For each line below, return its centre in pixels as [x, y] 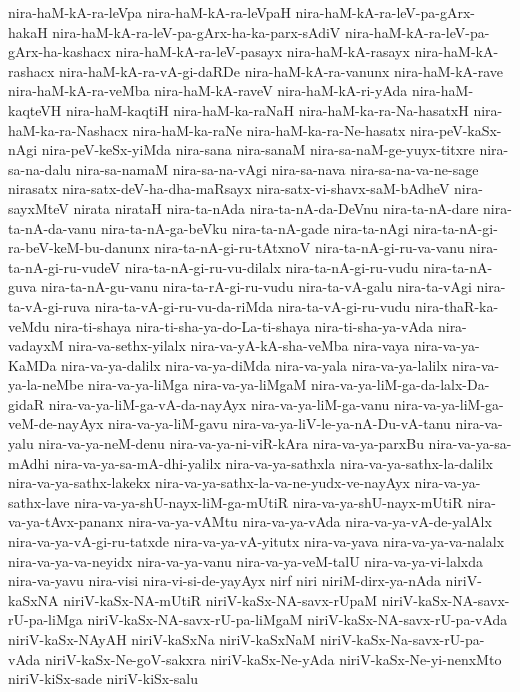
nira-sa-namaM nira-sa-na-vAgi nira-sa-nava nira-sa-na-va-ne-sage [277, 168]
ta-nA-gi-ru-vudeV [64, 266]
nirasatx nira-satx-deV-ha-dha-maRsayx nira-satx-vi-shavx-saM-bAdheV [229, 188]
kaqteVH [35, 109]
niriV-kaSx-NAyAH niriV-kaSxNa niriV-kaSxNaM [162, 639]
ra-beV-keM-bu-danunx [79, 247]
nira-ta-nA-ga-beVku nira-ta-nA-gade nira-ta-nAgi [254, 227]
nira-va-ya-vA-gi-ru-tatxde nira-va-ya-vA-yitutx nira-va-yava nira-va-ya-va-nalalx [256, 541]
